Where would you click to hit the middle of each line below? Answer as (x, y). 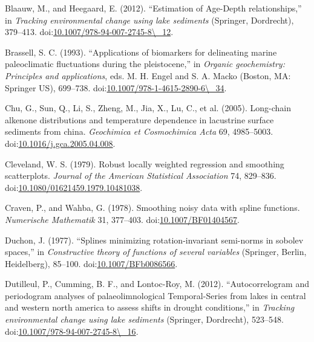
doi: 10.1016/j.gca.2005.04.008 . (60, 143)
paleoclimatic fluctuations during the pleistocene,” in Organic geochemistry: (145, 64)
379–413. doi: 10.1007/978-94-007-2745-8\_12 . (89, 32)
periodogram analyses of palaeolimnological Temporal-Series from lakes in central (155, 295)
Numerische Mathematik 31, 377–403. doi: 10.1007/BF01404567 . (122, 219)
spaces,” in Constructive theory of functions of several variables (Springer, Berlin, (156, 252)
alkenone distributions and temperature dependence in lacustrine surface (139, 119)
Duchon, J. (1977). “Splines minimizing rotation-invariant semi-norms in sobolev (154, 240)
